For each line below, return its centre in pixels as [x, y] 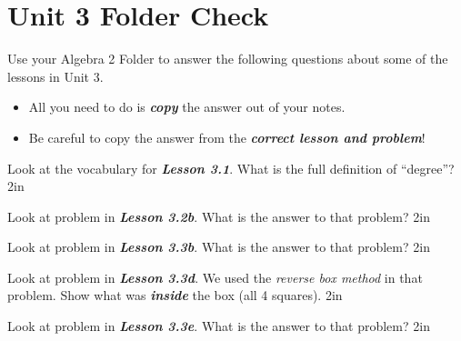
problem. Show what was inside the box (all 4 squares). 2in [175, 295]
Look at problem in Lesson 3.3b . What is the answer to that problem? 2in [219, 247]
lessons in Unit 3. [55, 76]
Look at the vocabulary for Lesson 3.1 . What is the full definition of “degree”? [231, 168]
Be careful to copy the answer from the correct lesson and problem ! [227, 137]
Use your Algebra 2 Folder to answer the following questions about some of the [228, 59]
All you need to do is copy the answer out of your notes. [187, 107]
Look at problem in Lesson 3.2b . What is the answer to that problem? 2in [219, 216]
